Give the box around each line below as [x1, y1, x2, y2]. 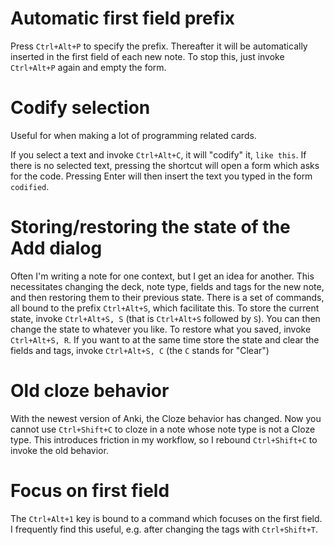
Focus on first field [10, 479, 170, 502]
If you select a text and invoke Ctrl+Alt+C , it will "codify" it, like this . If [10, 148, 307, 161]
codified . [10, 180, 50, 192]
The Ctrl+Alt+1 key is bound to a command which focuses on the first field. [10, 512, 323, 524]
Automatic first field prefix [10, 7, 235, 30]
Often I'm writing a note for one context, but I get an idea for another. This [10, 270, 315, 282]
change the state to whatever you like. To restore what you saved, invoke [10, 323, 312, 335]
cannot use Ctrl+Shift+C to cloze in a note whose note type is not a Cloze [10, 423, 316, 435]
